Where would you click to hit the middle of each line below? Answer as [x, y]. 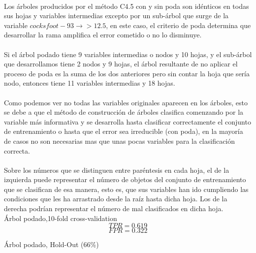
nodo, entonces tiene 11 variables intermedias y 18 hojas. [90, 83]
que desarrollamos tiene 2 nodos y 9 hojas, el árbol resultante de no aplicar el [121, 64]
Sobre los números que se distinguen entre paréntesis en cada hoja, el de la [117, 170]
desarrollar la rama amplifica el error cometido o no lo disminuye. [103, 35]
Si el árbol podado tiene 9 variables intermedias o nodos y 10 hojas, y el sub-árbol [128, 54]
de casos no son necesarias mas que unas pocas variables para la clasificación [120, 141]
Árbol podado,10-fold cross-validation [61, 218]
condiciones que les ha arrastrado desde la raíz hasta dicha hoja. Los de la [116, 199]
